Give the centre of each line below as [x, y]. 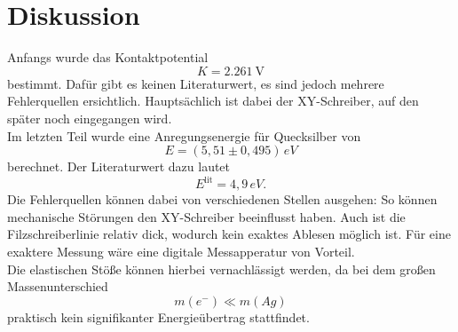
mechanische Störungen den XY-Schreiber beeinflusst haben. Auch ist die [206, 216]
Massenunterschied [58, 286]
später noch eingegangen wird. [90, 118]
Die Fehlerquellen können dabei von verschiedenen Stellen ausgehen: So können [222, 199]
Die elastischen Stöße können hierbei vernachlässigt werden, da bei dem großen [221, 269]
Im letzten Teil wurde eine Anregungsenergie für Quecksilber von [184, 135]
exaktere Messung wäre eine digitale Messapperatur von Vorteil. [181, 251]
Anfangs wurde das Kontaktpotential [108, 57]
